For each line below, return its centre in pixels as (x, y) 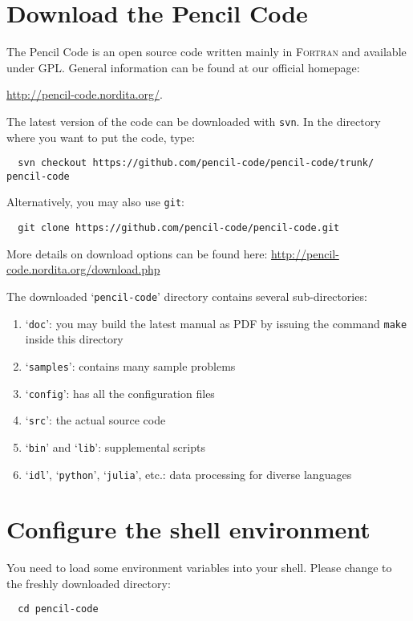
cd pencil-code (58, 609)
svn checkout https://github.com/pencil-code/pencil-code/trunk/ (196, 163)
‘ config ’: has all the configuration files (120, 393)
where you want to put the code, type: (101, 137)
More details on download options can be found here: (137, 253)
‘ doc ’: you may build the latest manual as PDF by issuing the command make (216, 323)
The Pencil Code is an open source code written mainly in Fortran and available (206, 52)
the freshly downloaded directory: (89, 583)
